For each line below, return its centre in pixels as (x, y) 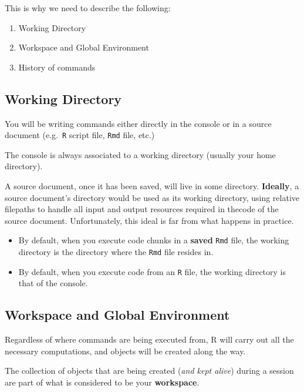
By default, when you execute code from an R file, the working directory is (152, 271)
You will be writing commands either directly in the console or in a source (138, 123)
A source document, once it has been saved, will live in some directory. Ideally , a (152, 186)
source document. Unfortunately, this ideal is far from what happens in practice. (149, 220)
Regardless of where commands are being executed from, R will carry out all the (149, 339)
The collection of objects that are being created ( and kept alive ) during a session (149, 371)
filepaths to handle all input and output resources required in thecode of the (142, 209)
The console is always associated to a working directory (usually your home (140, 154)
